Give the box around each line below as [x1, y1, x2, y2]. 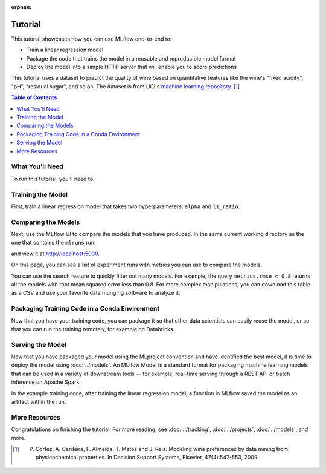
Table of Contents [11, 94, 57, 101]
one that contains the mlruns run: [11, 239, 96, 246]
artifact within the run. [11, 398, 66, 405]
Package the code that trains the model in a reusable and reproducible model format [26, 54, 237, 62]
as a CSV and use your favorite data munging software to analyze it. [11, 289, 181, 297]
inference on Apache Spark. [11, 378, 81, 386]
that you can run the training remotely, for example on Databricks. [11, 325, 175, 332]
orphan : [11, 4, 32, 10]
